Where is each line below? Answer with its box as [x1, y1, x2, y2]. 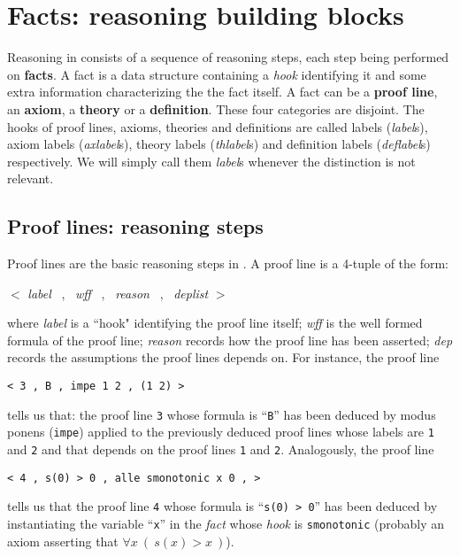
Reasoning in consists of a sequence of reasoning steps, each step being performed [7, 48, 449, 66]
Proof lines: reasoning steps [7, 213, 264, 240]
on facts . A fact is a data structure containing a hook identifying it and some [7, 65, 426, 83]
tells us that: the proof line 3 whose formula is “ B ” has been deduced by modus [7, 405, 436, 423]
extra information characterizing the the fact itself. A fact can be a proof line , [7, 82, 438, 101]
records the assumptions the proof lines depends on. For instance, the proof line [7, 348, 440, 367]
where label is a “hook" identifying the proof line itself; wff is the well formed [7, 313, 423, 332]
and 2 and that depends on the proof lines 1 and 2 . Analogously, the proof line [7, 440, 434, 459]
